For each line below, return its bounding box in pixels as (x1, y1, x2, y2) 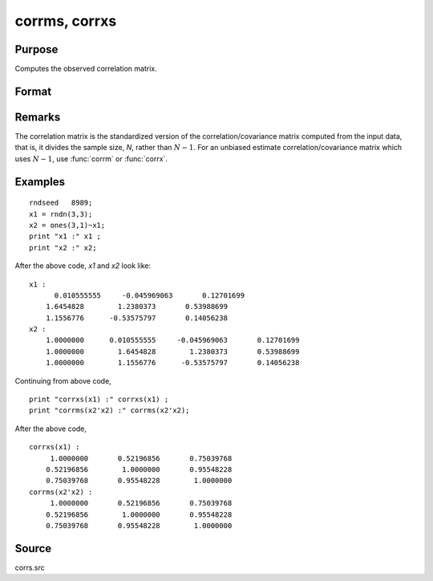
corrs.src (14, 563, 46, 572)
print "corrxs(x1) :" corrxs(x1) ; (29, 395, 169, 404)
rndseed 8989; (29, 198, 93, 208)
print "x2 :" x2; (29, 243, 97, 252)
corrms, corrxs (14, 12, 117, 30)
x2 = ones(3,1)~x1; (29, 221, 106, 230)
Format (14, 84, 52, 98)
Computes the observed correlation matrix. (14, 64, 157, 74)
